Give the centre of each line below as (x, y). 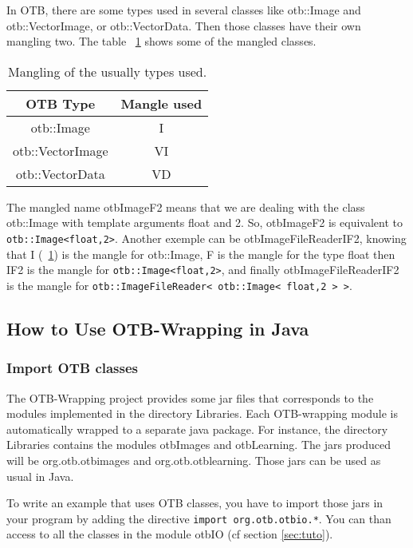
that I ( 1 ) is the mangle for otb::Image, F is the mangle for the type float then (201, 254)
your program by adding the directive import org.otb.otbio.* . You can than (199, 518)
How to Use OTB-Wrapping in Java (158, 328)
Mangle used (161, 103)
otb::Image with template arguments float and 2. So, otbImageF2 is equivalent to (205, 222)
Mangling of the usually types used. (108, 71)
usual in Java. (40, 476)
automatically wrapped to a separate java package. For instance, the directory (197, 429)
